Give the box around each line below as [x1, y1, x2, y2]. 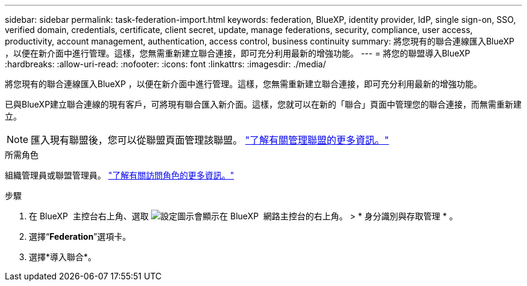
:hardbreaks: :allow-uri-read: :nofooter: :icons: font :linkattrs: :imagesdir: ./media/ [5, 59, 326, 69]
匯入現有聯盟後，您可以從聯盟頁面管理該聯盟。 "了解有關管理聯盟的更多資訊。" [31, 134, 389, 146]
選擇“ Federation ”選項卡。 [29, 231, 131, 242]
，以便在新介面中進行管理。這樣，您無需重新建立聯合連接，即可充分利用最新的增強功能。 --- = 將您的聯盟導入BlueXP [5, 48, 470, 58]
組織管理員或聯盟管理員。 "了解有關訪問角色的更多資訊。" [5, 170, 234, 180]
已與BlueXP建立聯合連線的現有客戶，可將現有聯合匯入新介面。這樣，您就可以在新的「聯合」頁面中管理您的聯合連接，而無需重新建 [5, 99, 522, 109]
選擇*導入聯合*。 [29, 252, 97, 262]
